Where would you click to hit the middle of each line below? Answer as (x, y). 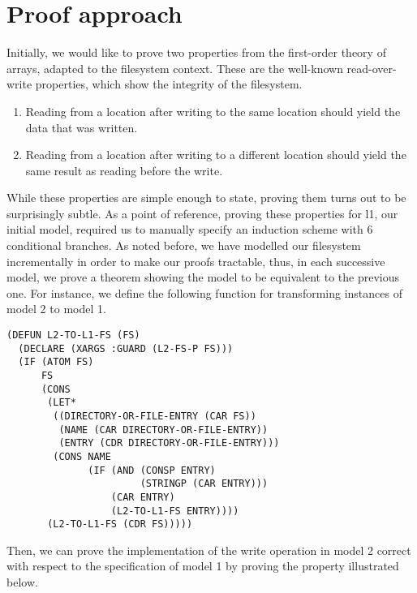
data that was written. (82, 127)
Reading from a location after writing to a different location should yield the (216, 155)
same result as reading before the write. (124, 170)
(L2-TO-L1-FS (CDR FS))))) (120, 524)
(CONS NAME (82, 456)
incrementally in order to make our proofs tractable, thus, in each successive (196, 261)
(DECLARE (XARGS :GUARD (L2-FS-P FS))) (126, 348)
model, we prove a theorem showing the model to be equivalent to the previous (203, 277)
